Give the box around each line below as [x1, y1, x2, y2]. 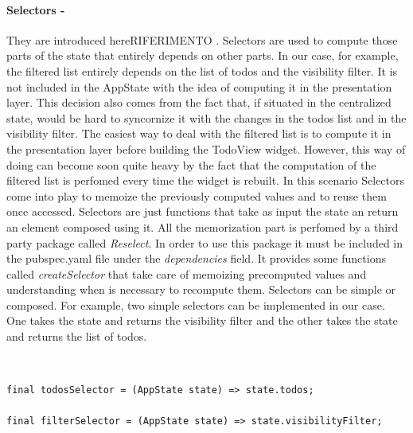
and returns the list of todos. [6, 328, 147, 345]
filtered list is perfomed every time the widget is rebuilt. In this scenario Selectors [6, 172, 404, 189]
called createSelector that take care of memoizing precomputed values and [6, 265, 367, 282]
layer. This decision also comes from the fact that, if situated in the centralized [6, 94, 392, 111]
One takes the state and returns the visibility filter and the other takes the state [6, 312, 398, 329]
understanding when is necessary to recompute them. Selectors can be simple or [6, 281, 396, 298]
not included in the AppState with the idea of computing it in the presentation [6, 78, 392, 95]
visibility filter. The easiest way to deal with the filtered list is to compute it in [6, 125, 392, 142]
